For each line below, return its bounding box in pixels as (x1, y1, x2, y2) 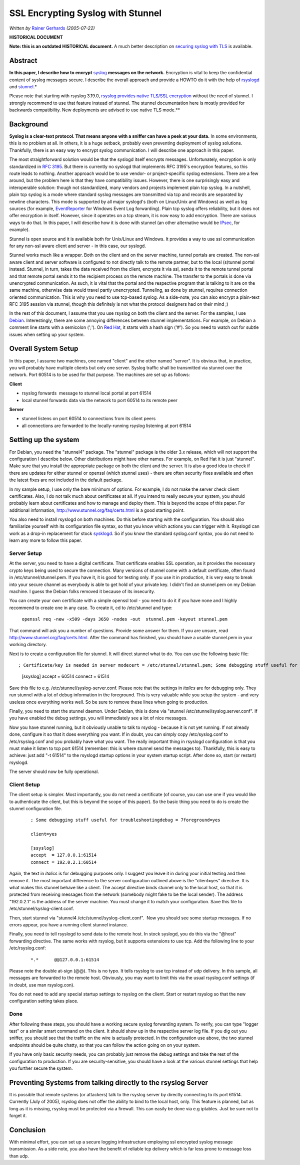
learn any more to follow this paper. (9, 537, 82, 543)
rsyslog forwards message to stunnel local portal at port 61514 (21, 390, 151, 396)
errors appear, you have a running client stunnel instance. (9, 921, 128, 927)
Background (9, 120, 48, 128)
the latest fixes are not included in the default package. (9, 477, 123, 483)
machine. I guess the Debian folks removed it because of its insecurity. (9, 588, 155, 594)
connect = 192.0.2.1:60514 (30, 859, 97, 865)
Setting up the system (9, 436, 79, 444)
